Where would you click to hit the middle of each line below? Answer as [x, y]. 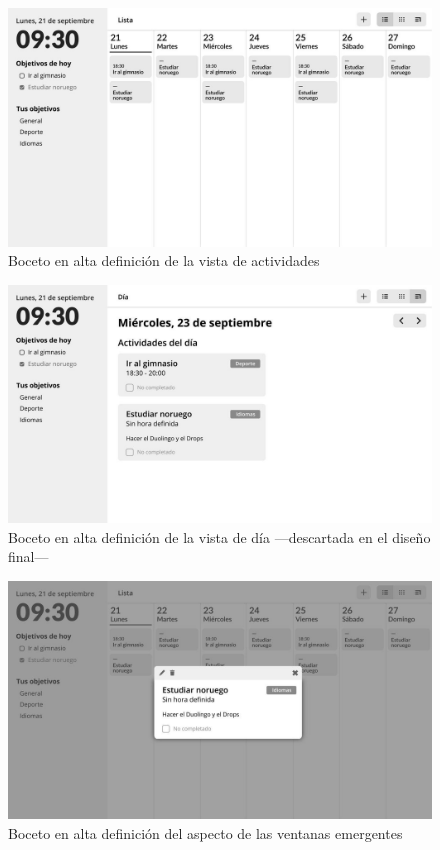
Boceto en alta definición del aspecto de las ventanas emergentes [205, 833]
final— [28, 556]
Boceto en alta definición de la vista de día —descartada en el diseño [219, 536]
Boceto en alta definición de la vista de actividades [164, 260]
